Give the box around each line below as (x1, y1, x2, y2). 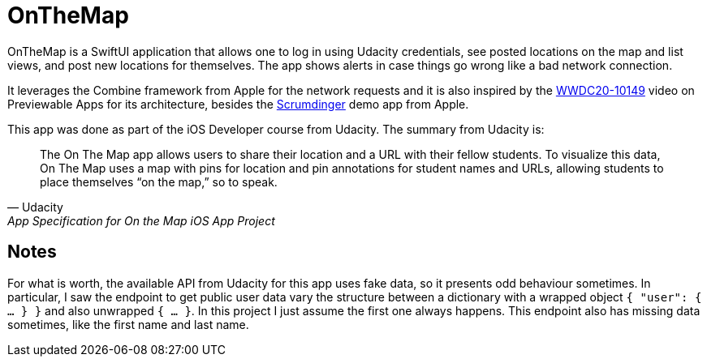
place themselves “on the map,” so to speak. (40, 174, 278, 189)
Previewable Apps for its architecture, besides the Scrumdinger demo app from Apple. (7, 96, 469, 111)
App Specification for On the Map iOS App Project (7, 213, 275, 228)
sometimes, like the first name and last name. (7, 317, 249, 331)
